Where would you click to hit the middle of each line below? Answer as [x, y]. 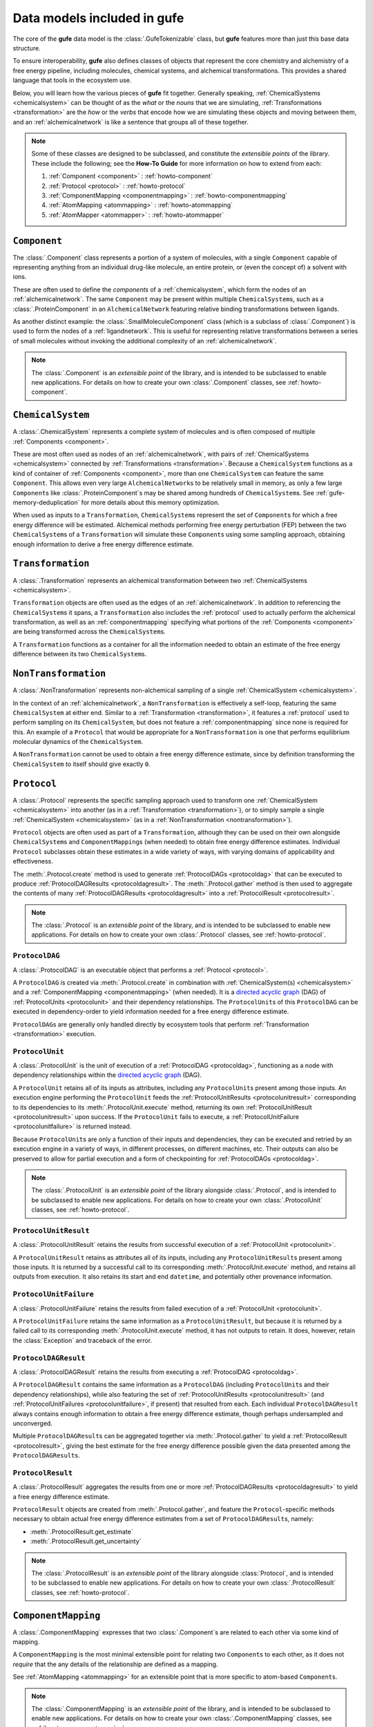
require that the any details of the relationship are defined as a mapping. [115, 1664]
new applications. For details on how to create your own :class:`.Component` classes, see [159, 382]
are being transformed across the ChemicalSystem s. [89, 631]
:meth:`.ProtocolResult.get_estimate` [82, 1532]
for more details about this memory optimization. [151, 503]
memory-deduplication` [46, 503]
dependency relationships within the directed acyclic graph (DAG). [107, 1075]
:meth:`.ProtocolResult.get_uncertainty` [86, 1541]
